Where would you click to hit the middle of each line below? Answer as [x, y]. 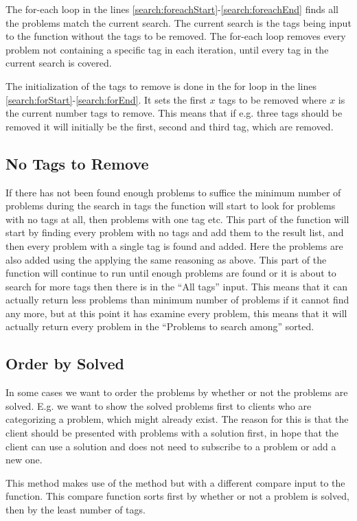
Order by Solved [65, 363]
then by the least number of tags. [76, 510]
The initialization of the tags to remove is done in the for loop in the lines [161, 85]
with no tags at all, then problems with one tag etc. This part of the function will [177, 219]
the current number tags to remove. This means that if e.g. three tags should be [174, 113]
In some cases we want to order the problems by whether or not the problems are [177, 392]
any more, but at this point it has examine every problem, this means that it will [176, 313]
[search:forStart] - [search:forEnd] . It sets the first [106, 99]
